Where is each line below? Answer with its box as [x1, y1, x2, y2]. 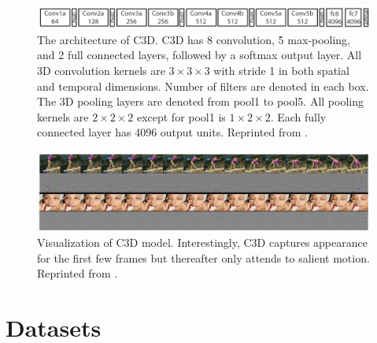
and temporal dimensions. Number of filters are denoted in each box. [37, 77, 369, 94]
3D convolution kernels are [37, 62, 165, 78]
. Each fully [270, 108, 327, 125]
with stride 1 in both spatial [213, 62, 349, 78]
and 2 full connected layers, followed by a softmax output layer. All [37, 47, 362, 63]
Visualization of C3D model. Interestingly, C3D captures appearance [37, 234, 368, 251]
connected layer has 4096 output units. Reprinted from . [37, 124, 308, 140]
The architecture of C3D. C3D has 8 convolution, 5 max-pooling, [37, 31, 350, 47]
